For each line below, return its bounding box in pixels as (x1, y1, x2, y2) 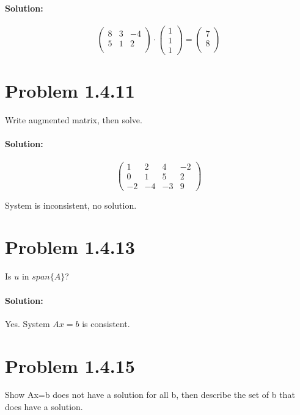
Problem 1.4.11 (5, 78, 135, 103)
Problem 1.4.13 (5, 234, 135, 259)
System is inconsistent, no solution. (5, 198, 137, 211)
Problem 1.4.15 (5, 353, 135, 378)
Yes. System (5, 317, 50, 330)
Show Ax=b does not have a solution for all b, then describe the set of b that (5, 388, 295, 401)
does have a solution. (5, 400, 83, 413)
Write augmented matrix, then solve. (5, 114, 142, 126)
